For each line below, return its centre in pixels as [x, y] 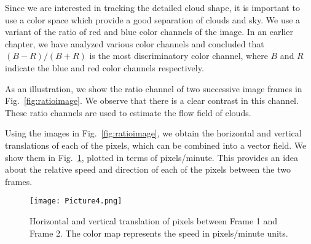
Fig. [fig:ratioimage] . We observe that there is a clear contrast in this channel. [152, 100]
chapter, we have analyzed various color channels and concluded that [135, 43]
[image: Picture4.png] [76, 201]
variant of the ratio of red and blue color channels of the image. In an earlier [149, 32]
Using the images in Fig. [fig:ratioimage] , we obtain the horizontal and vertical [153, 133]
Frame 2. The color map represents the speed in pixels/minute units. [159, 233]
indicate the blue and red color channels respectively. [104, 67]
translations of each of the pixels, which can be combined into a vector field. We [156, 145]
